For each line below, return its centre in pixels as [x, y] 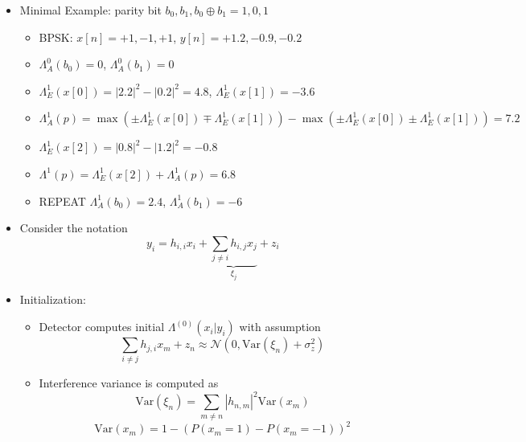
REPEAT [62, 201]
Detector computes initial [102, 327]
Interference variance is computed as [129, 383]
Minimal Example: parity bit [90, 10]
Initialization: [53, 299]
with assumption [280, 327]
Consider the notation [74, 228]
